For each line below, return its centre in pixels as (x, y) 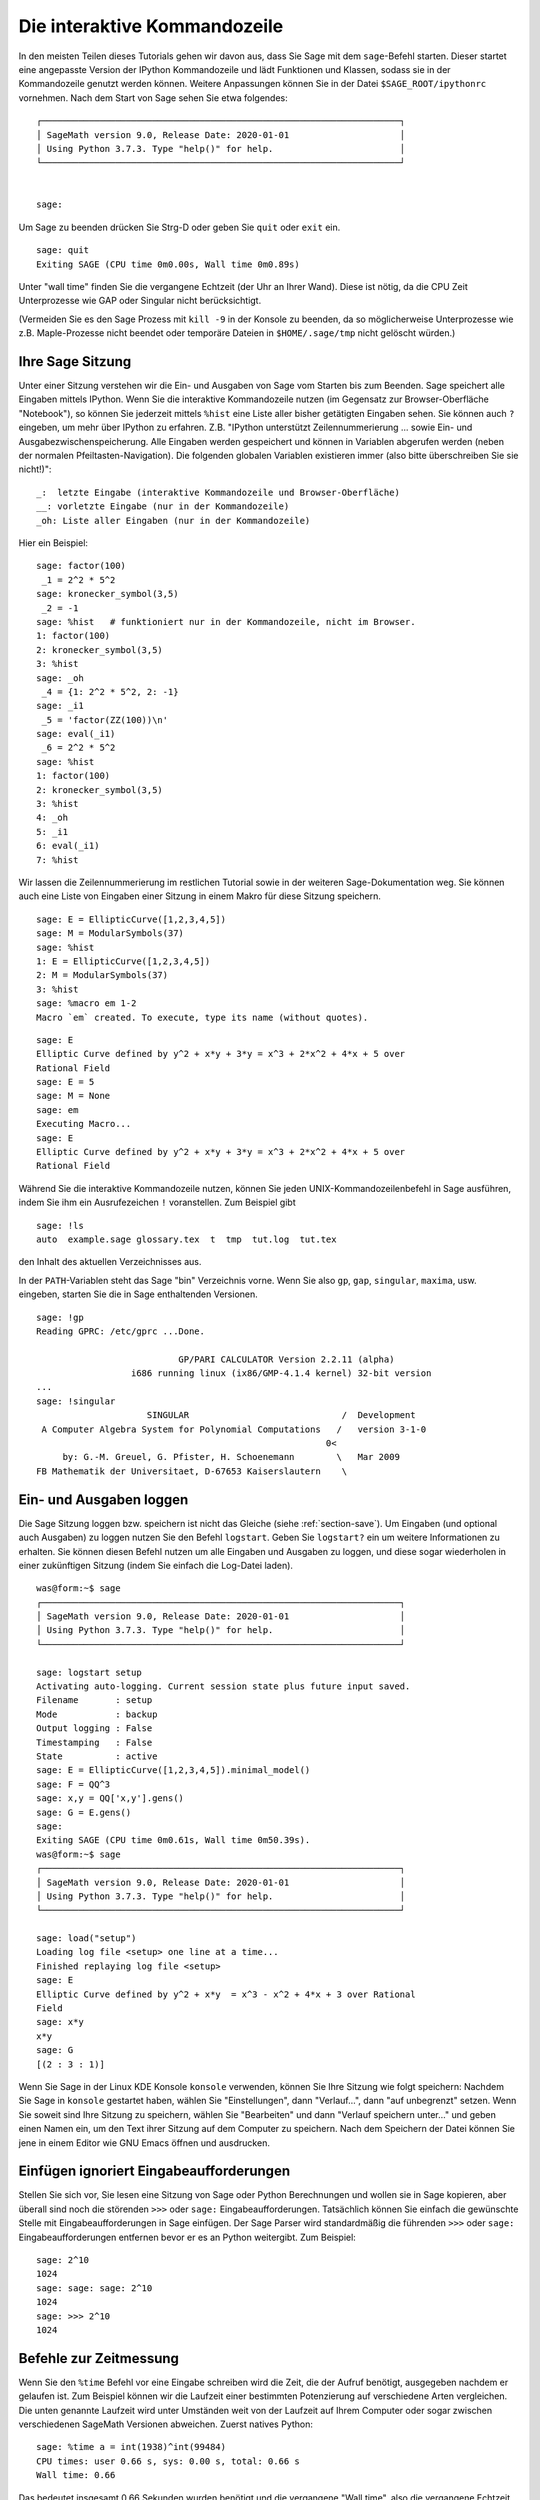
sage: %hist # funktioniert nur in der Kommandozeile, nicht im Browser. (226, 621)
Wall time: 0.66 (76, 2475)
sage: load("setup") (86, 1938)
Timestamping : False (94, 1742)
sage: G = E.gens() (84, 1812)
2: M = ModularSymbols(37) (102, 975)
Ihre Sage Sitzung (75, 361)
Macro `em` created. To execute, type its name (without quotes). (202, 1017)
